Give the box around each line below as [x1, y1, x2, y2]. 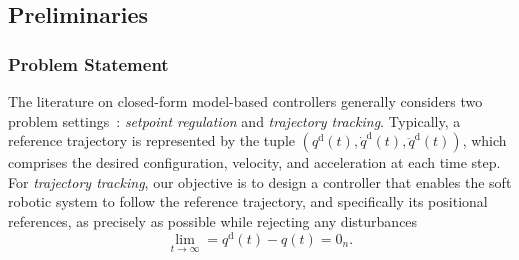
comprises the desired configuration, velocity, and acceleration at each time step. [8, 152, 501, 173]
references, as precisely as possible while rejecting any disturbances [8, 210, 418, 231]
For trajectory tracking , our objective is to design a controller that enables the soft [8, 171, 512, 192]
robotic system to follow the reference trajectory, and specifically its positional [8, 191, 488, 212]
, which [462, 130, 507, 151]
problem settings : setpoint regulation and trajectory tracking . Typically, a [8, 110, 461, 131]
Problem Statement [8, 51, 169, 76]
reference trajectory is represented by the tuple [8, 130, 295, 151]
